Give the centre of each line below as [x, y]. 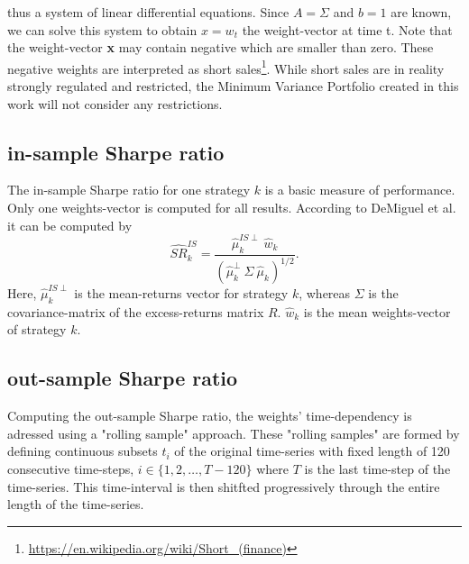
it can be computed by [70, 225]
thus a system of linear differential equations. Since [148, 12]
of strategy [37, 329]
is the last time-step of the [377, 469]
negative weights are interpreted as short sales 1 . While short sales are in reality [226, 67]
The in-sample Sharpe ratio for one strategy [129, 190]
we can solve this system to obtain [102, 29]
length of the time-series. [76, 504]
